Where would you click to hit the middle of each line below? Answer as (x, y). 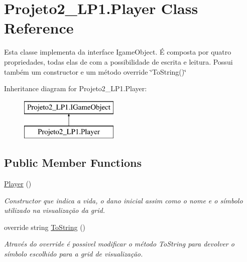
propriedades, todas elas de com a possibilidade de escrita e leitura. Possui (118, 61)
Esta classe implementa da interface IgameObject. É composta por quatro (118, 52)
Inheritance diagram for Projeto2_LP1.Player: (76, 88)
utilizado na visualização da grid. (54, 210)
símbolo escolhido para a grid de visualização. (74, 254)
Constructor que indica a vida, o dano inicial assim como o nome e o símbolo (124, 200)
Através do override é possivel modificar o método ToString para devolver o (119, 244)
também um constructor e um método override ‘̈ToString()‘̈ (95, 71)
